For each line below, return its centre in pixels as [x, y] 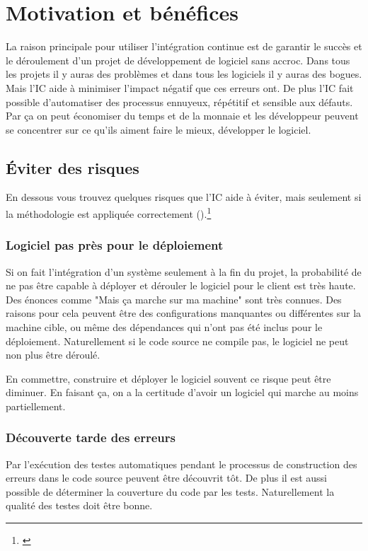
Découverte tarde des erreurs [91, 437]
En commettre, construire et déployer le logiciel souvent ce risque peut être [168, 378]
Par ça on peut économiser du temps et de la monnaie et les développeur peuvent [182, 116]
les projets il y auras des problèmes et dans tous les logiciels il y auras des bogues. [184, 74]
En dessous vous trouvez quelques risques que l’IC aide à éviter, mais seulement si [184, 197]
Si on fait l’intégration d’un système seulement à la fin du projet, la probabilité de [184, 271]
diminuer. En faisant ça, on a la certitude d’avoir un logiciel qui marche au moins [182, 392]
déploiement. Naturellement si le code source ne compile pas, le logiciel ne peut [177, 341]
